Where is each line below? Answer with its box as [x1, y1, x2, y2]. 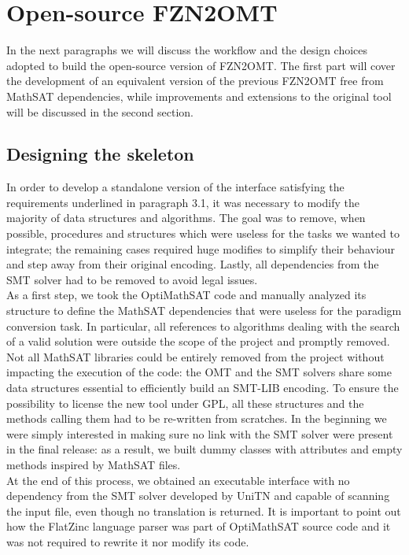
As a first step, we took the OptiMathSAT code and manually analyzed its [6, 287, 367, 303]
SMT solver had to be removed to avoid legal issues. [6, 271, 258, 287]
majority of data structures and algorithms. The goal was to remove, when [6, 209, 366, 226]
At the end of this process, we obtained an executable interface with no [6, 472, 350, 488]
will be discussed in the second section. [6, 103, 193, 120]
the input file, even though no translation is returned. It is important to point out [6, 502, 401, 519]
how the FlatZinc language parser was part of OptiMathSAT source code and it [6, 518, 391, 535]
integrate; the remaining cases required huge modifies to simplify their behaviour [6, 240, 396, 257]
